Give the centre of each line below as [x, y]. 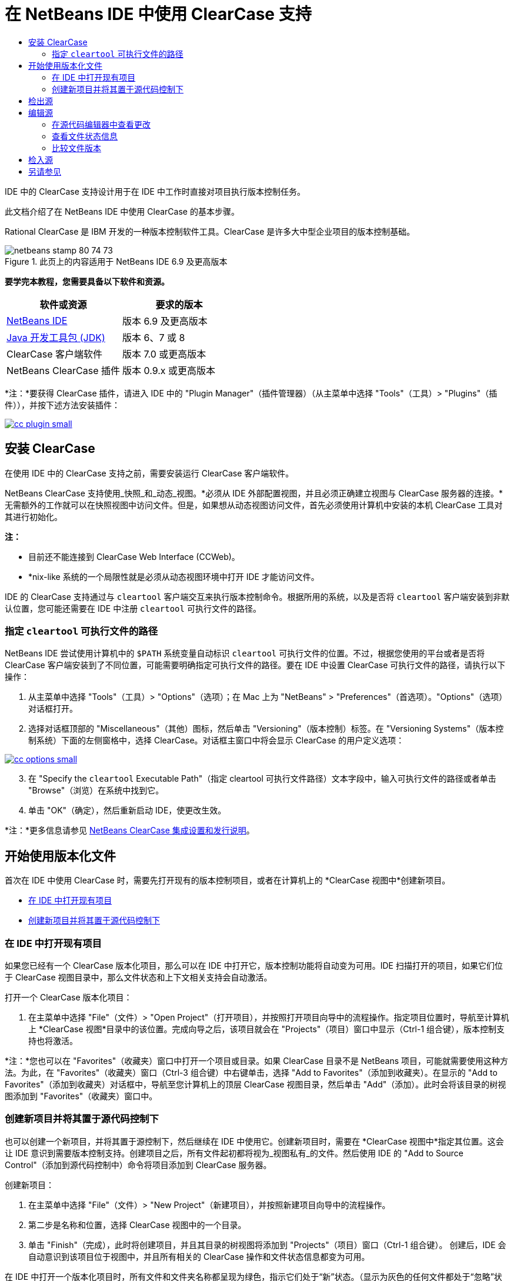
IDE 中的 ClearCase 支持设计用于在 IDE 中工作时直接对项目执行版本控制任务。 [155, 191]
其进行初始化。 [34, 516]
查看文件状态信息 [85, 136]
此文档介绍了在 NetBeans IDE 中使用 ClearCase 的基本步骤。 [122, 211]
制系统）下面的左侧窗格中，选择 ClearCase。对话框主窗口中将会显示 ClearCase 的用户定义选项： [216, 740]
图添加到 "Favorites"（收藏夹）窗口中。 [81, 1096]
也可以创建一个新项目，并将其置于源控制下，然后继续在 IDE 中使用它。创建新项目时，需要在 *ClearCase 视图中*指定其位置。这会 [254, 1141]
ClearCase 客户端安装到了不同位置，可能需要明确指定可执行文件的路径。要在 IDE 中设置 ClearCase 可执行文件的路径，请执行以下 [255, 665]
